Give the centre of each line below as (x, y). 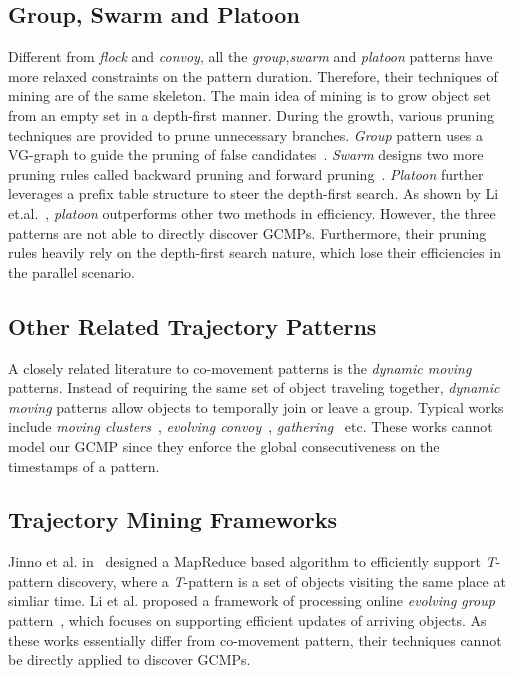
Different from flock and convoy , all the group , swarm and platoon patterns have (250, 56)
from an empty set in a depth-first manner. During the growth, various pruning (251, 114)
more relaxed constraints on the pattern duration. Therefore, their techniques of (253, 75)
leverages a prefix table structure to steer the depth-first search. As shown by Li (253, 193)
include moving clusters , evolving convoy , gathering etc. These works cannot (250, 426)
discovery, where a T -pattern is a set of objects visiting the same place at (281, 580)
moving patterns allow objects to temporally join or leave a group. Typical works (256, 406)
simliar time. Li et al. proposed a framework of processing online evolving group (251, 600)
